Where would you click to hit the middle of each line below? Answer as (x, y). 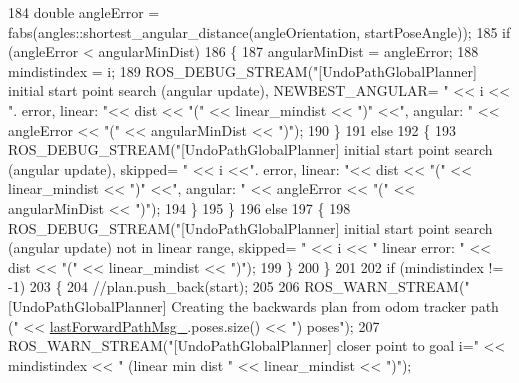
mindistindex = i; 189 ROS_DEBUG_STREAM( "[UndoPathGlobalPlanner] (242, 70)
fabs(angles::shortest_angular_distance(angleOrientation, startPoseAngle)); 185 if (259, 31)
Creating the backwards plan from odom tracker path (335, 305)
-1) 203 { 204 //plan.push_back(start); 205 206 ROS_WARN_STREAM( (236, 286)
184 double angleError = (84, 12)
